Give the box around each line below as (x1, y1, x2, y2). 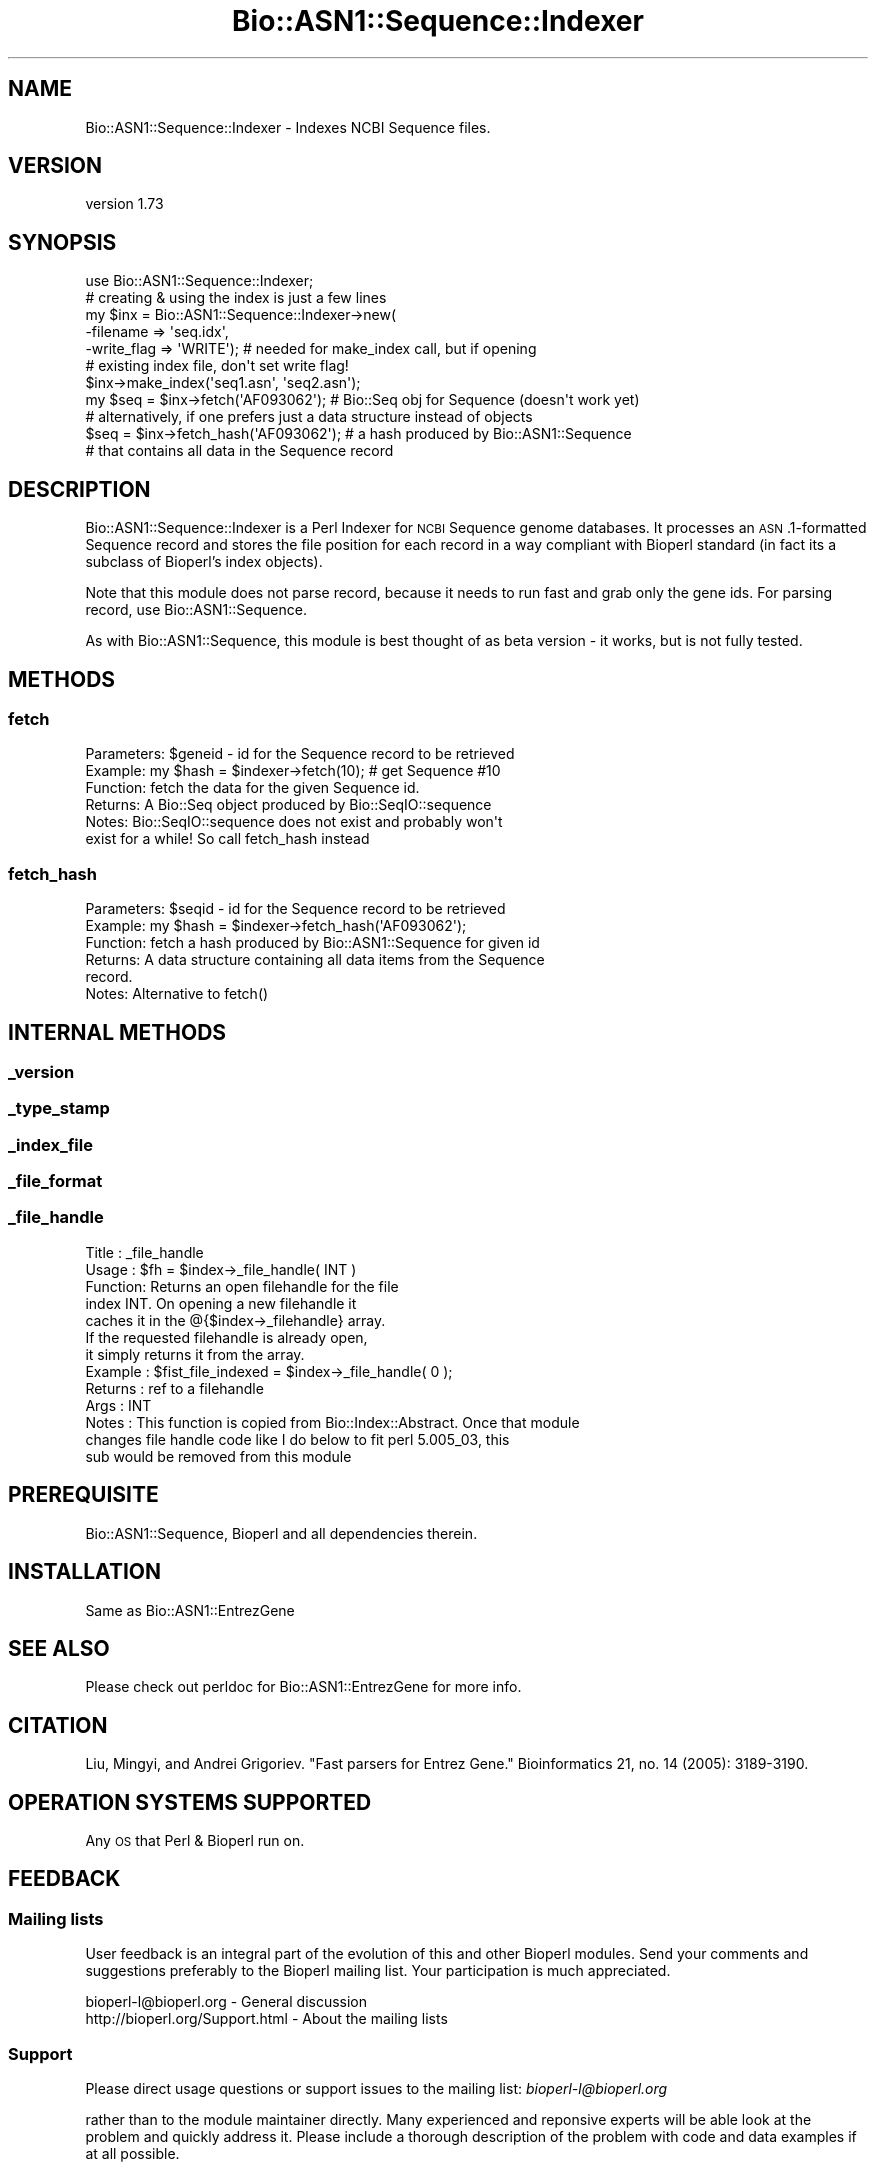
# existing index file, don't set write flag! (85, 357, 349, 375)
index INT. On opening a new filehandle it (85, 1294, 357, 1312)
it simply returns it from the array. (85, 1345, 305, 1363)
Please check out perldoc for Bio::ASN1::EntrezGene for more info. (85, 1678, 522, 1696)
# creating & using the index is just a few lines (85, 289, 387, 307)
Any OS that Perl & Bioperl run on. (85, 1832, 305, 1850)
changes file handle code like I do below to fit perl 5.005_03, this (85, 1430, 510, 1448)
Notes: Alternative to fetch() (85, 985, 269, 1003)
